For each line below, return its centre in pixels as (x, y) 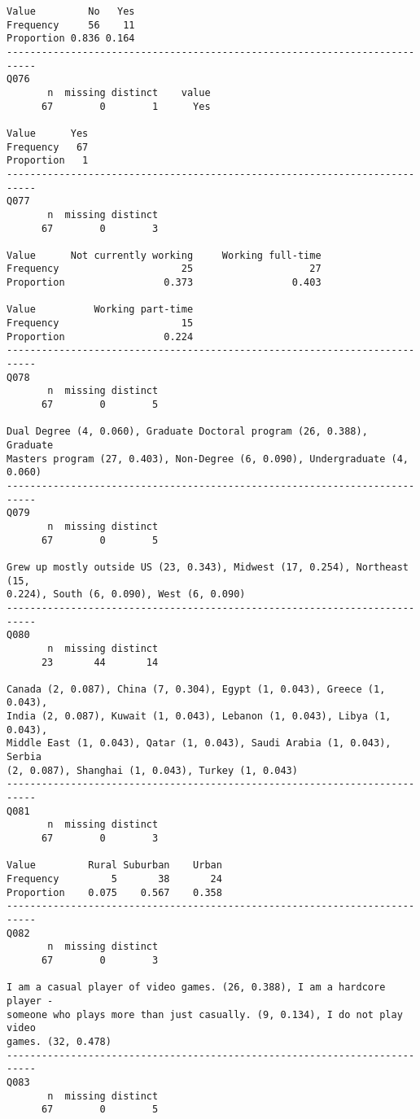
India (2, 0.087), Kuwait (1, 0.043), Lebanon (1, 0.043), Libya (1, (199, 717)
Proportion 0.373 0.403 (164, 283)
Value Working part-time (100, 310)
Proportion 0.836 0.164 (71, 39)
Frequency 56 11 (71, 25)
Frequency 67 (48, 147)
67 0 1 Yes (126, 106)
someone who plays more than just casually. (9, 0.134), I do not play (205, 1014)
